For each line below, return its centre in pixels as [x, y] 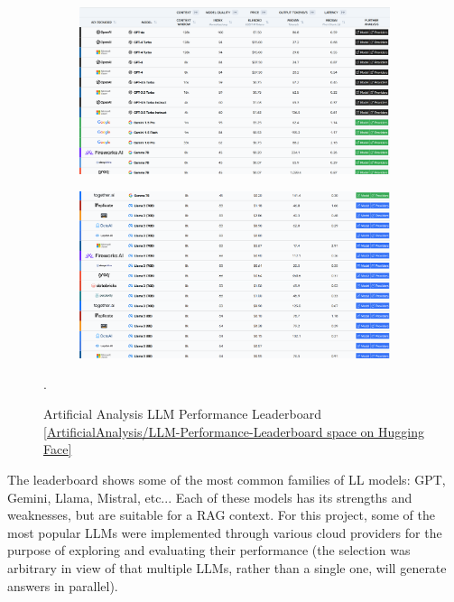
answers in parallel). [63, 585]
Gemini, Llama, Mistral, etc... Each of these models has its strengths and [210, 497]
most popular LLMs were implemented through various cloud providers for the [225, 532]
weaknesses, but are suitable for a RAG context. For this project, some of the [221, 515]
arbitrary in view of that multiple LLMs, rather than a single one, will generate [227, 567]
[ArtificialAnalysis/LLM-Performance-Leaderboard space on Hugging [234, 431]
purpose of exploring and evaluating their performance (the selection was [209, 550]
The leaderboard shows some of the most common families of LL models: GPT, [227, 479]
